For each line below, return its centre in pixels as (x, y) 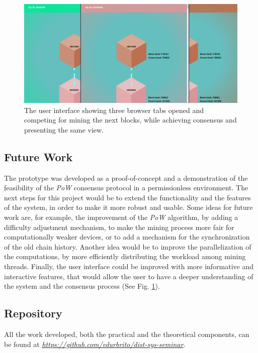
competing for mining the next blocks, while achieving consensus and (131, 120)
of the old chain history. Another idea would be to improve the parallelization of (128, 246)
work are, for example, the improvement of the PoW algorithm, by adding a (121, 217)
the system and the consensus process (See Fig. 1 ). (82, 286)
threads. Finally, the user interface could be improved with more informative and (129, 266)
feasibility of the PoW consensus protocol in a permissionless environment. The (126, 188)
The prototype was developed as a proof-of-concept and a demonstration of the (126, 178)
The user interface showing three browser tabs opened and (114, 110)
